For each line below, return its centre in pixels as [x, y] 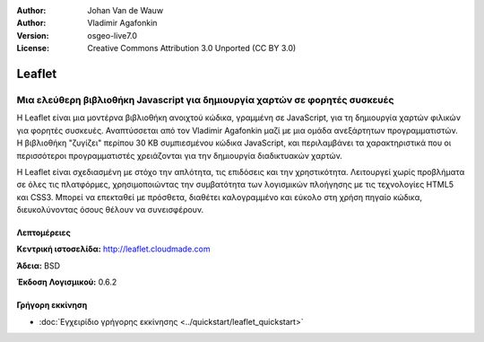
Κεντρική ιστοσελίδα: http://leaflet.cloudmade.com [113, 249]
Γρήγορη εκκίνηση [52, 305]
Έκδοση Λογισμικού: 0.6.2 [67, 282]
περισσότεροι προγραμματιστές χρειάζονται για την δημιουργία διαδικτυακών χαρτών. [179, 155]
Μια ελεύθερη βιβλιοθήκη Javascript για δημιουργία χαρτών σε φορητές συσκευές [205, 100]
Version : [33, 35]
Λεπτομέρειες [43, 232]
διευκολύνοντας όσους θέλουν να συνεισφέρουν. [110, 210]
